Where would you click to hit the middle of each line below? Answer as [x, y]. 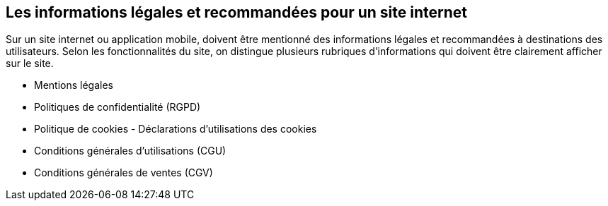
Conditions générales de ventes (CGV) [124, 173]
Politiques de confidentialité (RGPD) [117, 107]
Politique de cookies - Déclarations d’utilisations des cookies [176, 129]
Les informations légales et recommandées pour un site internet [236, 12]
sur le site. [30, 63]
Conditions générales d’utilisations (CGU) [130, 151]
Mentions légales [74, 85]
